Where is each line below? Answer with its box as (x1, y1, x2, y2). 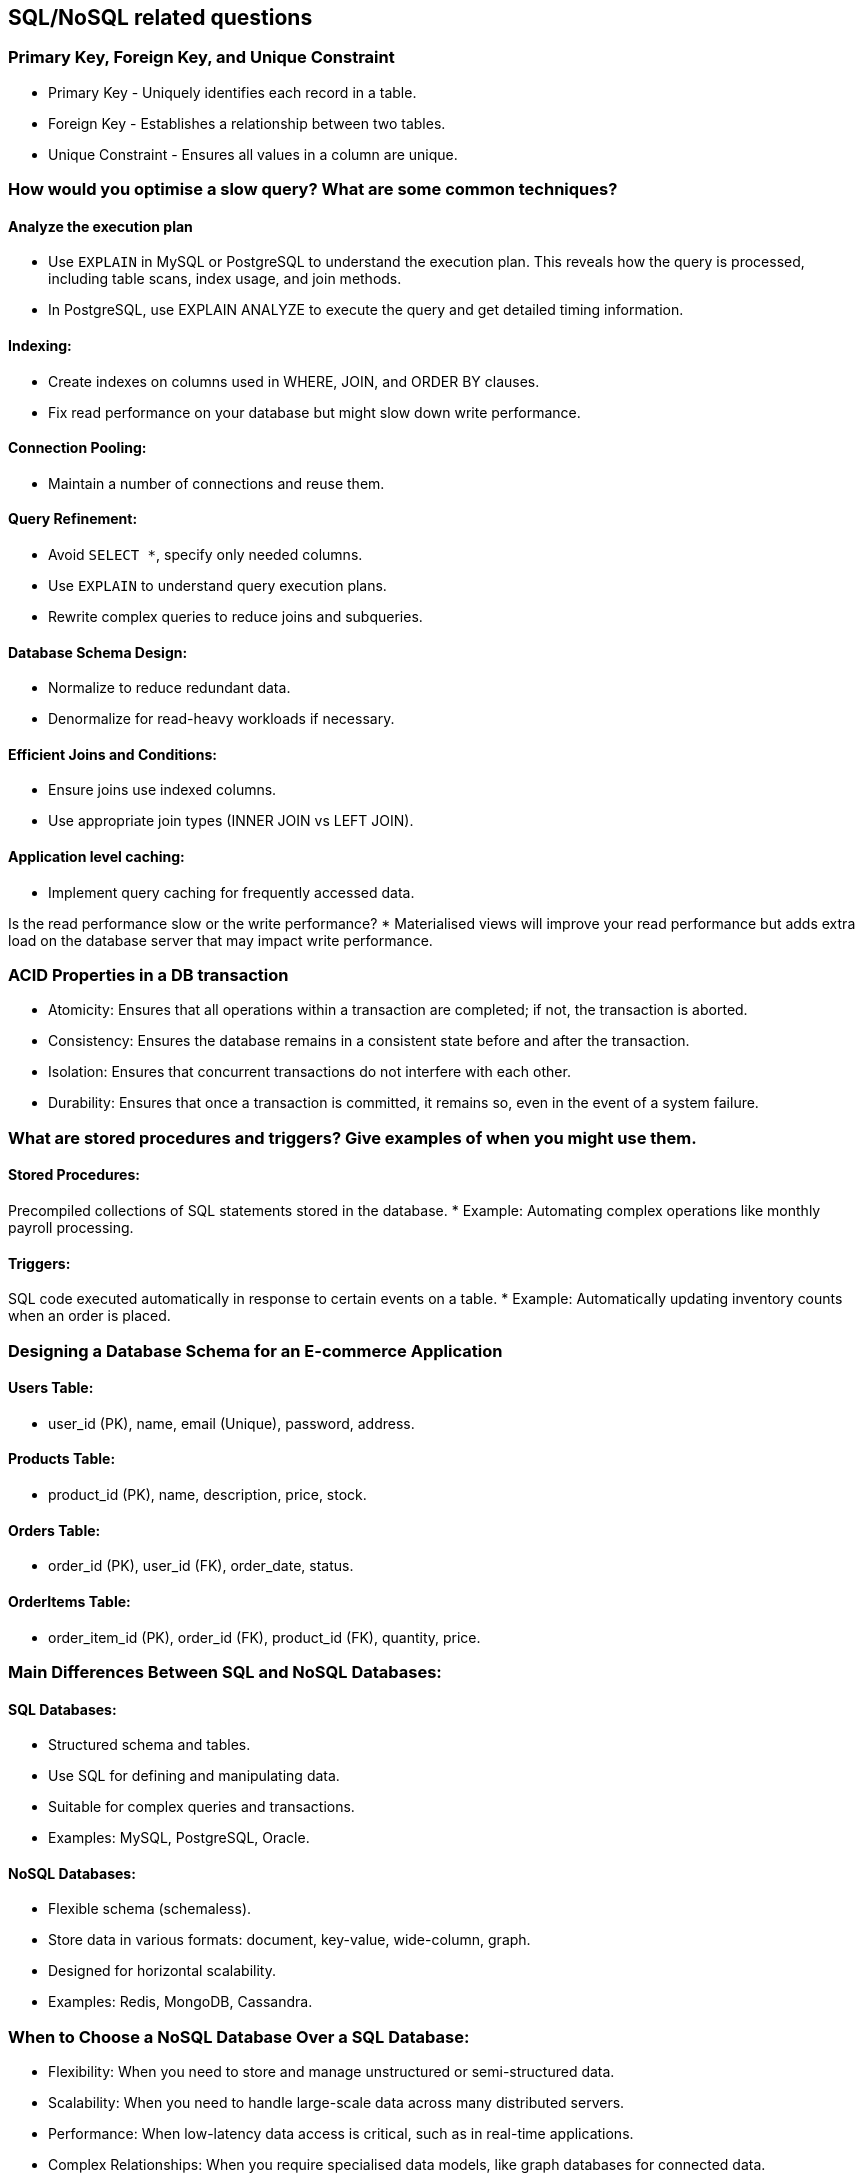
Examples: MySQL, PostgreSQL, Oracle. (48, 1829, 310, 1847)
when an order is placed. (8, 1307, 171, 1325)
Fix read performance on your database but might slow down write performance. (48, 403, 581, 421)
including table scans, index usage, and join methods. (48, 270, 402, 288)
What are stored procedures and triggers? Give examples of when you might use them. (8, 1127, 697, 1148)
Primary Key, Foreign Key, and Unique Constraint (8, 47, 395, 68)
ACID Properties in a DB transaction (8, 965, 289, 986)
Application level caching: (8, 848, 185, 866)
